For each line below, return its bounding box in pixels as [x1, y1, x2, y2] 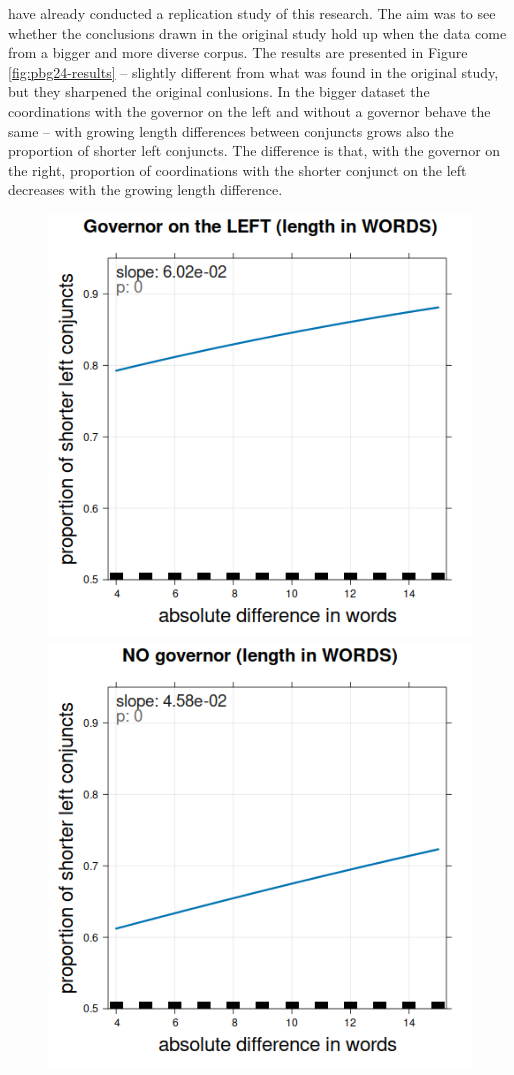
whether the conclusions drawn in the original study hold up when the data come [8, 22, 507, 43]
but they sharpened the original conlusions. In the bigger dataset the [8, 81, 430, 102]
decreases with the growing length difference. [8, 179, 283, 200]
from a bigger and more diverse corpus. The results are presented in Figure [8, 42, 468, 63]
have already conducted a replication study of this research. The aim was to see [8, 3, 496, 23]
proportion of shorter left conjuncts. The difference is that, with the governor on [8, 140, 501, 161]
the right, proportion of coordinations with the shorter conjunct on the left [8, 159, 467, 180]
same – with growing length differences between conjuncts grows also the [8, 120, 454, 141]
